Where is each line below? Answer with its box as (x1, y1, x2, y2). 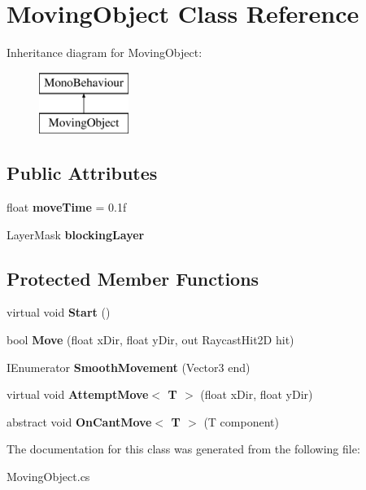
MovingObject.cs (7, 468, 90, 485)
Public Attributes (7, 160, 158, 186)
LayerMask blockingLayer (7, 225, 145, 243)
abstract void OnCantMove (7, 413, 152, 430)
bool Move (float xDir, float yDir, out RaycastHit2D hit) (7, 331, 294, 348)
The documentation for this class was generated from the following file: (7, 440, 360, 457)
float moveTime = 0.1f (7, 199, 127, 216)
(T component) (203, 413, 279, 430)
